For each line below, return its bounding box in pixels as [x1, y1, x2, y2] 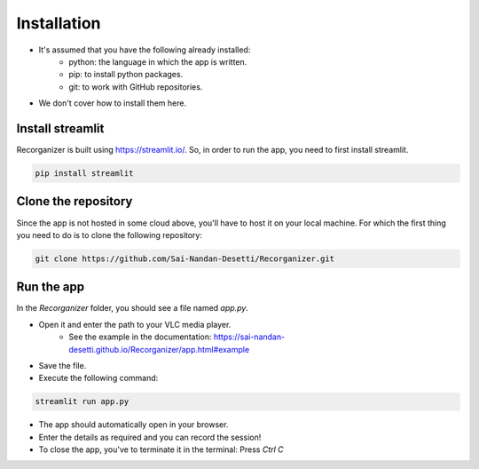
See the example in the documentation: [68, 331, 212, 342]
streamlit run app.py [35, 396, 130, 407]
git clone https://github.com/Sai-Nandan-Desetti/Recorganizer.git [35, 253, 335, 264]
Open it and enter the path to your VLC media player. [38, 319, 232, 330]
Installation [16, 13, 101, 33]
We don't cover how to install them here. [38, 98, 186, 108]
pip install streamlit [35, 169, 134, 178]
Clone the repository [16, 194, 133, 209]
